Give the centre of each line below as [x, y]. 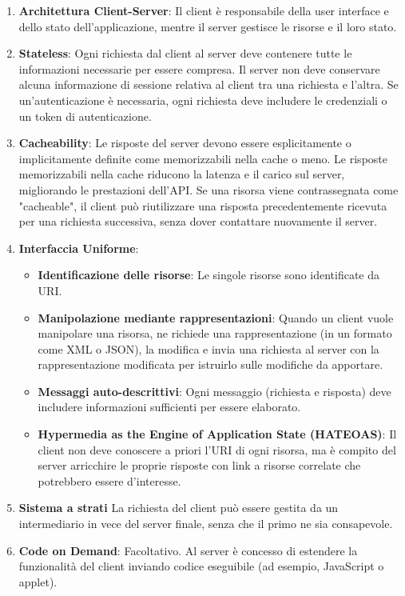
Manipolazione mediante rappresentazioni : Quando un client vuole [216, 317]
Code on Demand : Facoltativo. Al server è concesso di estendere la [188, 550]
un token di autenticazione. [85, 116]
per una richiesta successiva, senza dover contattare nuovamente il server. [198, 221]
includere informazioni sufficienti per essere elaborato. [169, 407]
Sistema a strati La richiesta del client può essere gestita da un [179, 508]
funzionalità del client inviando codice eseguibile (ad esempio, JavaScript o [201, 566]
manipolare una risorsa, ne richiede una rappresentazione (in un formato [215, 333]
